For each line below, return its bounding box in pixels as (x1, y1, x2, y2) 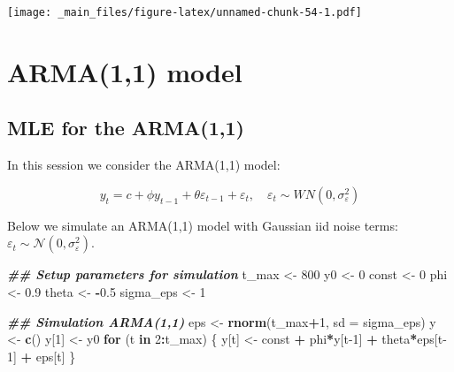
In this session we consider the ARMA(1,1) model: (7, 156, 281, 174)
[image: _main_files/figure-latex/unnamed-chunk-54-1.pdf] (7, 6, 362, 19)
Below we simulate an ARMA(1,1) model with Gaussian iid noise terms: (7, 216, 398, 234)
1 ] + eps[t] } (7, 346, 76, 365)
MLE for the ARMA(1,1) (7, 114, 244, 141)
